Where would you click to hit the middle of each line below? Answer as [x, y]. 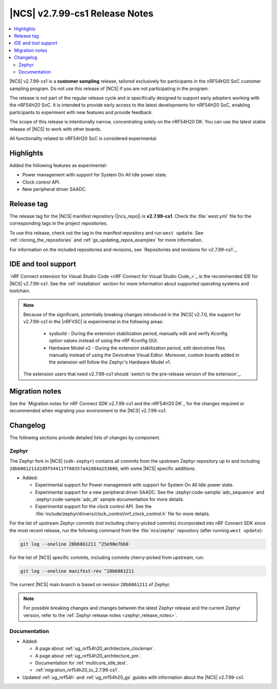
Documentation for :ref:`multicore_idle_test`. [82, 663]
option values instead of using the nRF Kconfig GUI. [104, 341]
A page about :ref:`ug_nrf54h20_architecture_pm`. [88, 656]
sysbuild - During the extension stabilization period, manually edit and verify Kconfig [138, 333]
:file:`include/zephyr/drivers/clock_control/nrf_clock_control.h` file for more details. [123, 514]
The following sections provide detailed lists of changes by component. [85, 438]
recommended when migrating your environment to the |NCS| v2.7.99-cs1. [88, 411]
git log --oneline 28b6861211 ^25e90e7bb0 [74, 544]
